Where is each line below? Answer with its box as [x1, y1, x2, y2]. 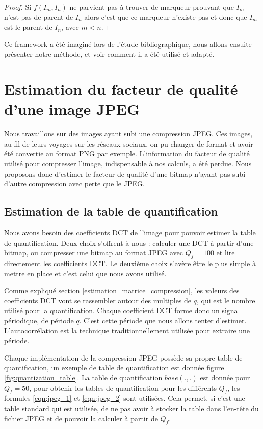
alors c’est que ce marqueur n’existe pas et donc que [84, 11, 247, 22]
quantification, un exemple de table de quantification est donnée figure [4, 362, 224, 373]
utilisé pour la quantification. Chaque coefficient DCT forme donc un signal [4, 305, 240, 316]
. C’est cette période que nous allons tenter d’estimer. [79, 315, 247, 325]
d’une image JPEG [4, 99, 140, 120]
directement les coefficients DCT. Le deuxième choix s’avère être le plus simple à [4, 258, 256, 269]
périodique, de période [4, 315, 74, 325]
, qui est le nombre [196, 295, 255, 305]
